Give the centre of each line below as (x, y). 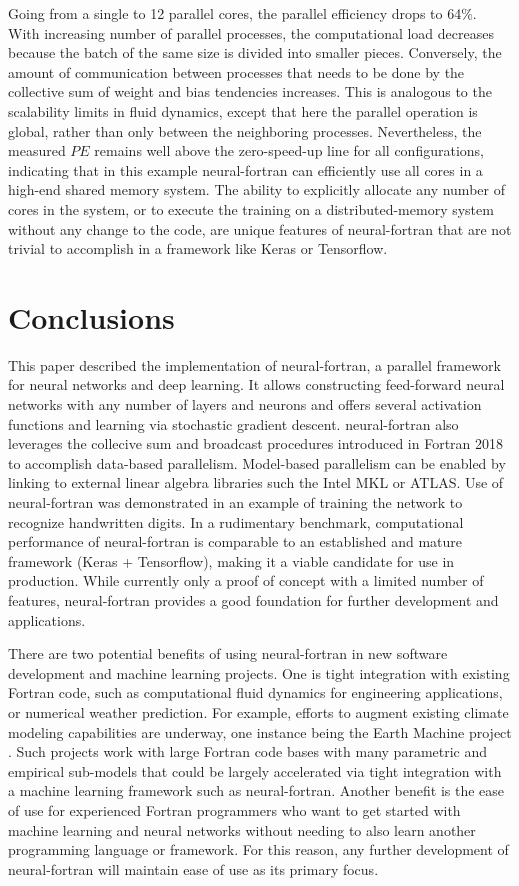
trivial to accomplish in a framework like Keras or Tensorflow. (198, 248)
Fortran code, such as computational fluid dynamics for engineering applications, (255, 692)
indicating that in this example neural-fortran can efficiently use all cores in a (245, 169)
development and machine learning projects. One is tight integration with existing (259, 672)
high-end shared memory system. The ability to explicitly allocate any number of (256, 189)
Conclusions (91, 316)
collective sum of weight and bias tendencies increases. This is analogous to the (250, 91)
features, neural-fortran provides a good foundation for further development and (253, 599)
